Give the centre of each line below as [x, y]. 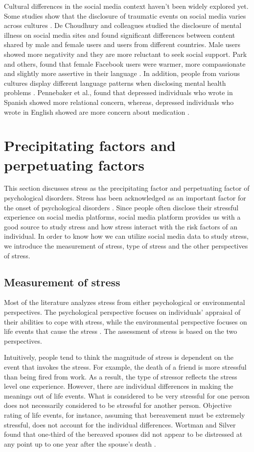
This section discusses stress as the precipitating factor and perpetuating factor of [127, 188]
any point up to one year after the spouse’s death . [80, 443]
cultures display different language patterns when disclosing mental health [115, 83]
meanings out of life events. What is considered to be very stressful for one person [127, 395]
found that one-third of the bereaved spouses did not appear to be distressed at [123, 434]
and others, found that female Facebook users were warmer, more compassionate [125, 63]
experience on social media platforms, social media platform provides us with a [122, 217]
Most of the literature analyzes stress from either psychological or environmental [125, 302]
